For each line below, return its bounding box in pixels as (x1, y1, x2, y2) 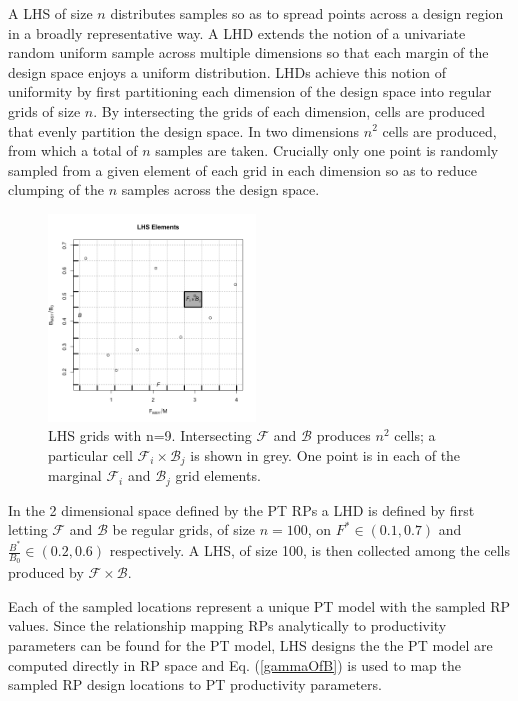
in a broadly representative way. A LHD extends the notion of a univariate (8, 22, 466, 43)
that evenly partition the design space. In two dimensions (8, 120, 360, 141)
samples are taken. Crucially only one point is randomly (155, 140, 499, 161)
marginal (48, 465, 102, 486)
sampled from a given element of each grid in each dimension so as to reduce (8, 159, 477, 180)
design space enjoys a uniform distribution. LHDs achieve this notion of (8, 61, 447, 82)
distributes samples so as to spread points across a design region (110, 3, 504, 23)
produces (316, 425, 371, 446)
